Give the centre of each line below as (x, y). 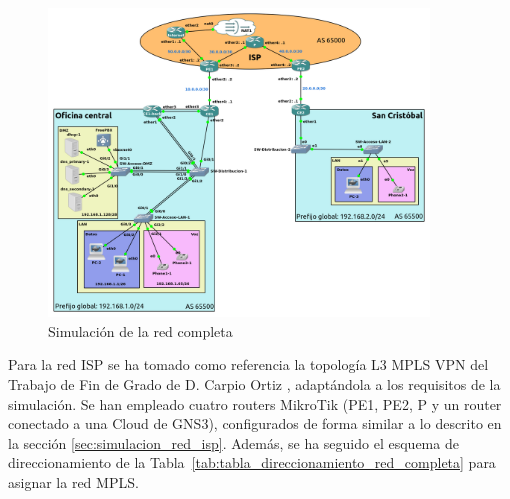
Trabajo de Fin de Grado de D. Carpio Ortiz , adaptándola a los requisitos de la (254, 384)
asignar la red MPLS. (73, 482)
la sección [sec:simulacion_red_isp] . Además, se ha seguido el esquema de (233, 442)
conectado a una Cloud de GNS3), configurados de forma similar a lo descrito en (255, 423)
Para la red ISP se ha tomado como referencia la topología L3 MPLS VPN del (248, 364)
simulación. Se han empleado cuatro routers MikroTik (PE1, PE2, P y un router (255, 403)
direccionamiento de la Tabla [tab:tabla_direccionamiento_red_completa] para (252, 462)
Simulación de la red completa (140, 330)
